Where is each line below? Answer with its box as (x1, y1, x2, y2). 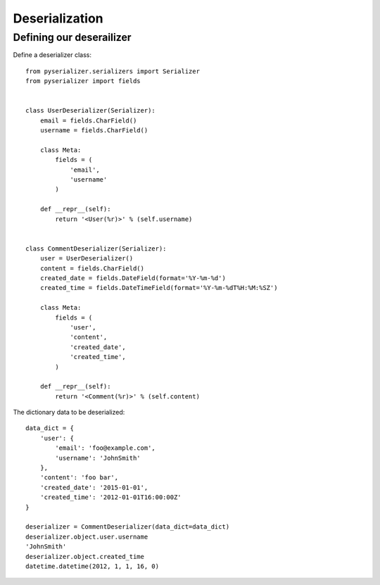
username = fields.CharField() (39, 127, 148, 134)
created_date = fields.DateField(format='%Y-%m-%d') (39, 274, 227, 282)
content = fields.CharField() (39, 264, 144, 272)
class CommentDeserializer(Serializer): (25, 244, 167, 253)
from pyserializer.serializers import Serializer (25, 67, 201, 75)
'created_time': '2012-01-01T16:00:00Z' (39, 493, 182, 501)
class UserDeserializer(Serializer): (25, 106, 156, 115)
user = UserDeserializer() (39, 254, 134, 263)
